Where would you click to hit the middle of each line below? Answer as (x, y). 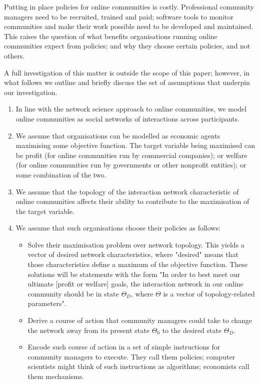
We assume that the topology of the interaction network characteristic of (127, 191)
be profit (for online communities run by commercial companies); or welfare (131, 155)
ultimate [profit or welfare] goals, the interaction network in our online (135, 284)
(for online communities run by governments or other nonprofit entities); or (131, 165)
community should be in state (73, 293)
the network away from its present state (88, 330)
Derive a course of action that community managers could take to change (140, 320)
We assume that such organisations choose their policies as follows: (118, 228)
